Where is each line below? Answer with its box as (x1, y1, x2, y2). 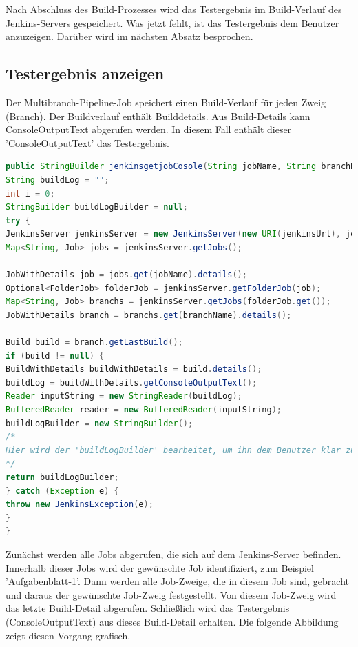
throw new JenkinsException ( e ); (6, 499, 154, 510)
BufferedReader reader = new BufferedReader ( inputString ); (6, 405, 282, 415)
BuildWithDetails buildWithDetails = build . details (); (6, 364, 262, 375)
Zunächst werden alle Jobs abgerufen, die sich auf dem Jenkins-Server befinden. (6, 546, 341, 561)
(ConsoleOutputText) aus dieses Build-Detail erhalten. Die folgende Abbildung (6, 614, 339, 628)
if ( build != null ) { (6, 350, 105, 361)
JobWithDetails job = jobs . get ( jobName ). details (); (6, 270, 247, 280)
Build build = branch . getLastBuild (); (6, 337, 183, 348)
